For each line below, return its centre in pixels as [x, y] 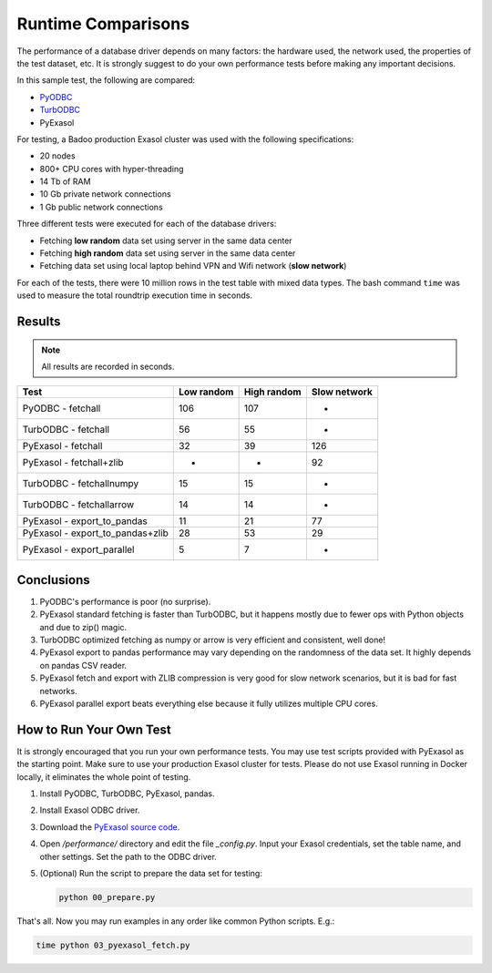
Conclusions [53, 580]
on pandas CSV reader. [83, 665]
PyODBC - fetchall [61, 408]
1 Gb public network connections [101, 207]
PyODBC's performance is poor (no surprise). [125, 601]
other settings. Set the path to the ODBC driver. [128, 856]
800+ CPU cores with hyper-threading [112, 169]
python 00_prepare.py [107, 898]
